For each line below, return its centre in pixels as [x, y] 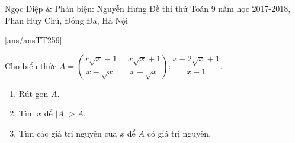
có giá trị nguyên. [179, 133]
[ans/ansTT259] [33, 40]
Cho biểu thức [31, 65]
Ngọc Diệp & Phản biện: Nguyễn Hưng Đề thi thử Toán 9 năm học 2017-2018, [148, 8]
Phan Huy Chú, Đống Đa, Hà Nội [66, 20]
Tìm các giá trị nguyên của [68, 133]
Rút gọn [33, 93]
